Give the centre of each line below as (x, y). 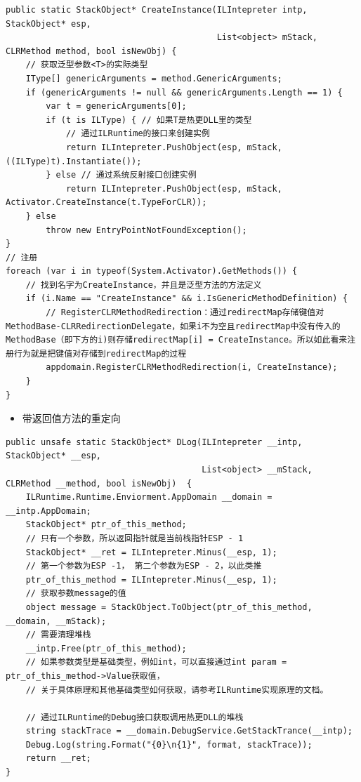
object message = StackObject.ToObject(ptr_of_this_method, (169, 607)
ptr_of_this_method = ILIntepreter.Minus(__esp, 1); (151, 579)
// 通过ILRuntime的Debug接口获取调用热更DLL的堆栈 (134, 717)
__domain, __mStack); (56, 621)
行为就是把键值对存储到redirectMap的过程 (100, 353)
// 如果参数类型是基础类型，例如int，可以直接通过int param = (156, 662)
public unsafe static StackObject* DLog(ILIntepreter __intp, (154, 442)
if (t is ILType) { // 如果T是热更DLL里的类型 (149, 120)
